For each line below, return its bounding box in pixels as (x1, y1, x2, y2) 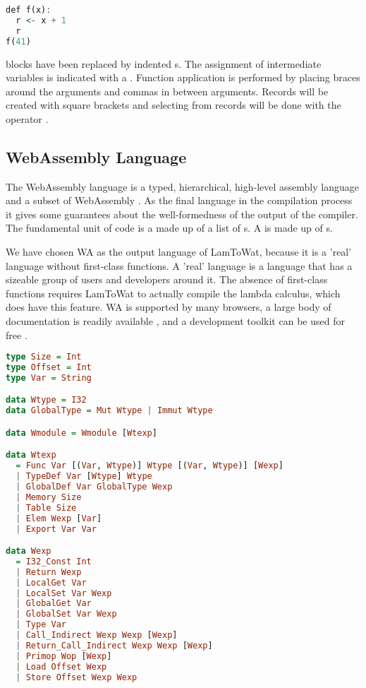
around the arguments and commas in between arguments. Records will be (6, 83, 329, 98)
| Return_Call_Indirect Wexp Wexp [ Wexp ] (16, 640, 213, 651)
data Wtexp (6, 450, 56, 461)
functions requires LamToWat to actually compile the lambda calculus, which (6, 285, 341, 300)
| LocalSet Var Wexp (16, 588, 112, 598)
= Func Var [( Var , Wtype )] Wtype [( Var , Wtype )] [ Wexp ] (16, 461, 283, 471)
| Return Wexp (16, 567, 82, 577)
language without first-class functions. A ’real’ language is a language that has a (6, 258, 353, 273)
